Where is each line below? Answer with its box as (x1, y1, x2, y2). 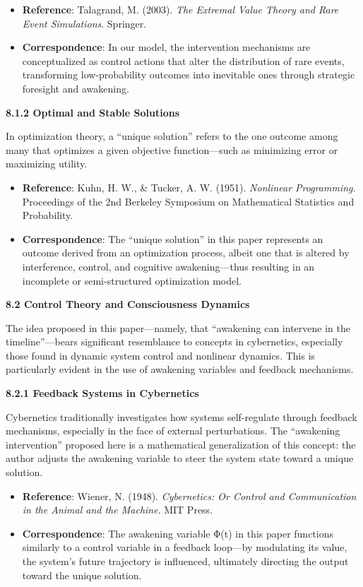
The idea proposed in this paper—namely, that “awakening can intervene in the (6, 320, 350, 335)
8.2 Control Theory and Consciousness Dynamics (6, 297, 250, 312)
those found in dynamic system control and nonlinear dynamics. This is (6, 348, 316, 362)
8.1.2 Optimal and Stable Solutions (6, 105, 180, 119)
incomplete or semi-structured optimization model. (22, 273, 242, 287)
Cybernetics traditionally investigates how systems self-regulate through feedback (6, 409, 357, 424)
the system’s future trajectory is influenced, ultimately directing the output (22, 554, 349, 568)
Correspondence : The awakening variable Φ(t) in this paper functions (22, 526, 333, 540)
